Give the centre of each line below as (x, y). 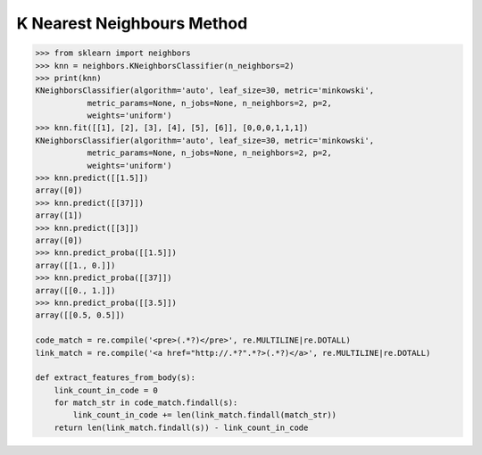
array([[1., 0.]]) (75, 265)
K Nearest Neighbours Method (132, 23)
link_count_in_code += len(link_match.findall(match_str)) (205, 415)
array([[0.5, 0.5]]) (80, 315)
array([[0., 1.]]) (75, 290)
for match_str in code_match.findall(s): (146, 403)
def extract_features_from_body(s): (116, 378)
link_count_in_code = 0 (106, 390)
